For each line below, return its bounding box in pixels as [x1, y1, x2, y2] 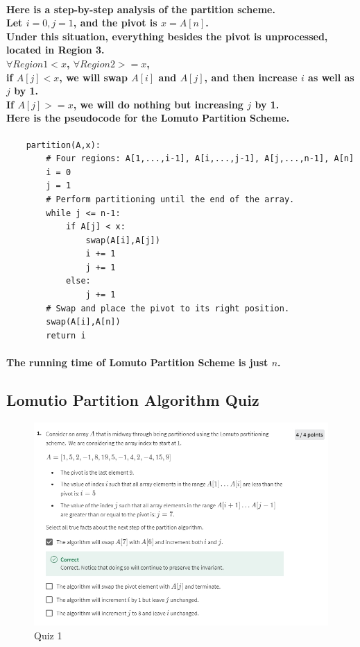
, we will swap [59, 69, 128, 84]
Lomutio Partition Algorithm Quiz [6, 389, 259, 411]
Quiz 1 [34, 628, 62, 643]
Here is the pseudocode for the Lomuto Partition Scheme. [6, 110, 290, 125]
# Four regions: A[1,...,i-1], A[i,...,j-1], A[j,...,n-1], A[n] [46, 154, 354, 164]
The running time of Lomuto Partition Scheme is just [6, 355, 268, 370]
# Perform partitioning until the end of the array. [46, 194, 295, 204]
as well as [308, 69, 354, 84]
